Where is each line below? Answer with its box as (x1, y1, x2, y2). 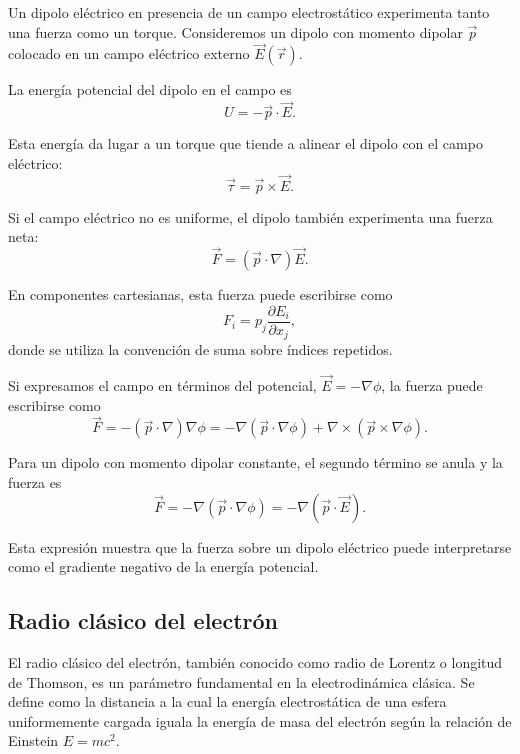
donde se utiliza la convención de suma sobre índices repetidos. (8, 339, 393, 360)
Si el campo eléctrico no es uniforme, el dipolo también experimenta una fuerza (8, 206, 493, 227)
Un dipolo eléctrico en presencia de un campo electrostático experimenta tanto (8, 2, 490, 22)
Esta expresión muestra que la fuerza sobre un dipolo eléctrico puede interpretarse (8, 536, 512, 557)
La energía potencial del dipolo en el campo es (8, 79, 292, 100)
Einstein (8, 730, 59, 751)
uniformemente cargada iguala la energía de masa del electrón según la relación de (8, 710, 512, 731)
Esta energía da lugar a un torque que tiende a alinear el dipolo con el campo (8, 133, 483, 154)
